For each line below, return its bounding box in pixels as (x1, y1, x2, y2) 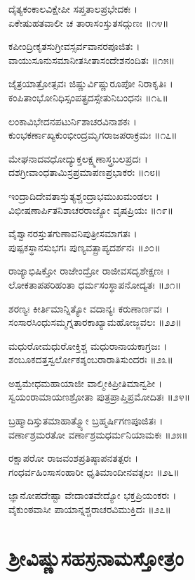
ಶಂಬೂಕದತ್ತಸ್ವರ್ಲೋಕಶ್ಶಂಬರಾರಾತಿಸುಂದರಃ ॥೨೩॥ (8, 352, 173, 367)
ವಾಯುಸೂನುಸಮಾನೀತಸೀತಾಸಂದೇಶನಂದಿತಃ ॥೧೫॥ (8, 52, 175, 67)
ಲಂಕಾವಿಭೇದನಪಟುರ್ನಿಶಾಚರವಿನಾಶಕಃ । (8, 113, 137, 128)
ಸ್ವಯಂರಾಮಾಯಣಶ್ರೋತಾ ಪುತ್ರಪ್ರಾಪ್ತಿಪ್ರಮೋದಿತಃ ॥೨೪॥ (8, 389, 191, 404)
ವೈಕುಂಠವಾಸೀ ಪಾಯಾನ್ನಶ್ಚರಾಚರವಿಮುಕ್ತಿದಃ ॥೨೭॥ (8, 502, 171, 517)
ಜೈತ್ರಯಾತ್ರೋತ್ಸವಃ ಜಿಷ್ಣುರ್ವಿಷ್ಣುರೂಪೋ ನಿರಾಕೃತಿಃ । (8, 76, 173, 91)
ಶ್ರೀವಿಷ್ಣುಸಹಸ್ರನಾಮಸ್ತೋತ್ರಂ (8, 543, 184, 572)
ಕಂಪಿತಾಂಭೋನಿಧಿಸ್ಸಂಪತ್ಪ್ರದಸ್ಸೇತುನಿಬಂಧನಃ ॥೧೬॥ (8, 89, 168, 104)
